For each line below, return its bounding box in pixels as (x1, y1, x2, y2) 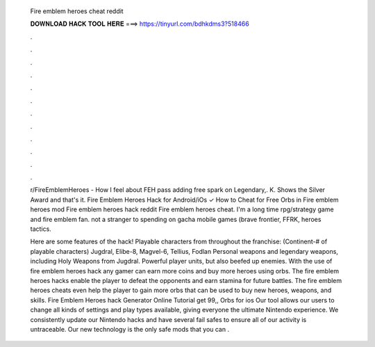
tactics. (30, 225, 51, 233)
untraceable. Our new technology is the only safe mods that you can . (30, 325, 229, 333)
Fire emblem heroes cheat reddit (30, 7, 124, 15)
